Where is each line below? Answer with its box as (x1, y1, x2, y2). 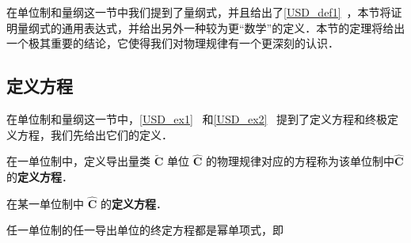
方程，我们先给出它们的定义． (17, 126, 173, 142)
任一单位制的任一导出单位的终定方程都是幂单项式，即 (6, 222, 284, 238)
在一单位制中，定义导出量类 (6, 153, 150, 169)
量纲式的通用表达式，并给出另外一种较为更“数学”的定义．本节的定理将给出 (17, 19, 405, 36)
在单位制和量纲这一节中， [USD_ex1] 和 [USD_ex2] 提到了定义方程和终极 (6, 110, 388, 127)
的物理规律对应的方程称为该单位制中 (205, 153, 394, 169)
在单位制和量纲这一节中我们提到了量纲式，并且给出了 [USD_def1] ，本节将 (6, 4, 391, 20)
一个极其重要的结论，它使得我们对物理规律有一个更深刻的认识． (6, 35, 339, 51)
